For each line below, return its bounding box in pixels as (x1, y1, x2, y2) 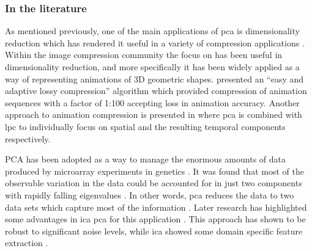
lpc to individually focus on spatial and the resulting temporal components (5, 120, 286, 133)
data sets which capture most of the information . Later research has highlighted (5, 200, 307, 213)
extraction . (5, 236, 48, 249)
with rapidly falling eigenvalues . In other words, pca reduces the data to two (5, 188, 294, 201)
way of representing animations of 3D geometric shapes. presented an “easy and (5, 72, 304, 85)
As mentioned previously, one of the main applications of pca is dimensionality (5, 24, 300, 37)
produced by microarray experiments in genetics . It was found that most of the (5, 164, 304, 177)
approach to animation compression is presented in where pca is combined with (5, 108, 302, 121)
